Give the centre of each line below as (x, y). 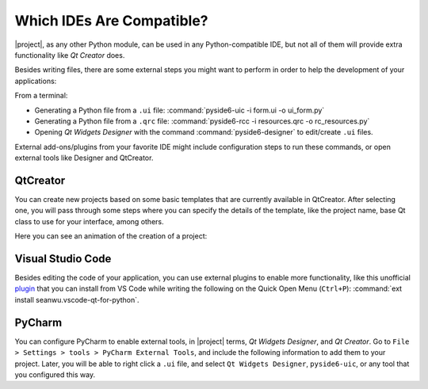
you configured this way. (55, 374)
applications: (36, 81)
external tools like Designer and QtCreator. (84, 158)
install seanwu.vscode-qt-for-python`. (77, 299)
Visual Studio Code (63, 259)
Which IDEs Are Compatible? (111, 21)
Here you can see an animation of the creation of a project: (111, 236)
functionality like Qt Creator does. (70, 55)
